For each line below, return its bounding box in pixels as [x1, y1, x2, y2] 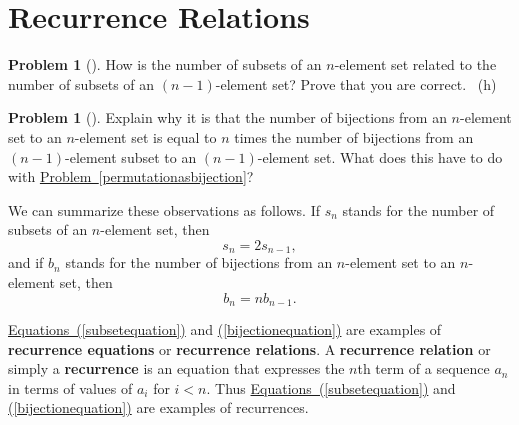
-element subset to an [65, 146, 197, 167]
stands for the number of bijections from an [65, 252, 333, 273]
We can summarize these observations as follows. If [8, 199, 320, 220]
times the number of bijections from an [234, 126, 474, 147]
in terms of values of [8, 377, 133, 398]
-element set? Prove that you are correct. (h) [215, 73, 497, 94]
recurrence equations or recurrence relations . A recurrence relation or [8, 338, 491, 359]
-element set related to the [334, 54, 497, 75]
